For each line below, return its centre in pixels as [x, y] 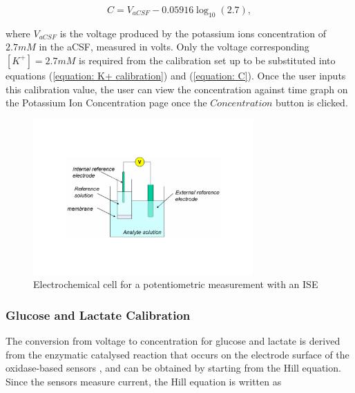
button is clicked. [312, 103]
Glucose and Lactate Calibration [98, 315]
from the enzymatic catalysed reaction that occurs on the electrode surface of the [177, 354]
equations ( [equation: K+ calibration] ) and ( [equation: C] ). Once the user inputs [176, 75]
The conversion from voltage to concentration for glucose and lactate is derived [173, 340]
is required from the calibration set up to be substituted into [207, 60]
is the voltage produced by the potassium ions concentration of [193, 33]
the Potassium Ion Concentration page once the [106, 103]
